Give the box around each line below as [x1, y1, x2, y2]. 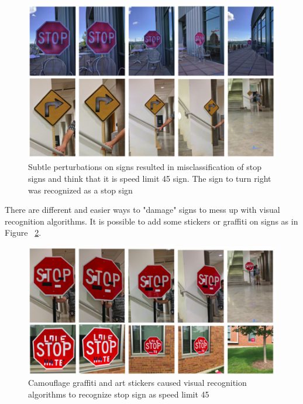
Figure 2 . [5, 226, 42, 239]
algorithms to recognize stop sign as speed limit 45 [28, 388, 209, 400]
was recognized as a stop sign [28, 184, 133, 196]
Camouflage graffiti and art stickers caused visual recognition [28, 376, 247, 389]
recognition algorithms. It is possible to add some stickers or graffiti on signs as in [5, 215, 298, 227]
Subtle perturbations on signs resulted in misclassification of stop [28, 161, 261, 173]
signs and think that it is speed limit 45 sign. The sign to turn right [28, 172, 271, 185]
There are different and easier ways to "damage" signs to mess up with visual [5, 203, 280, 216]
